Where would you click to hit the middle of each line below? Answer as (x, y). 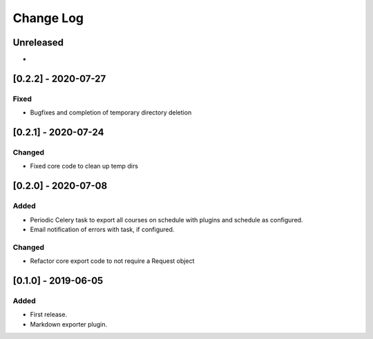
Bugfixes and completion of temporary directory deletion (111, 113)
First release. (49, 315)
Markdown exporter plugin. (69, 324)
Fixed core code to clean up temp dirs (84, 166)
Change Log (48, 18)
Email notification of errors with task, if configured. (102, 229)
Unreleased (38, 42)
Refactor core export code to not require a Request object (112, 261)
